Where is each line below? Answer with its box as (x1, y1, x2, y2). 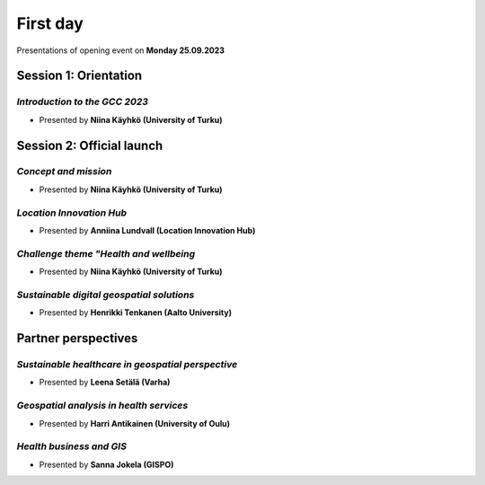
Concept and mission (16, 165, 112, 178)
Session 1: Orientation (16, 68, 143, 84)
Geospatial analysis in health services (16, 400, 189, 412)
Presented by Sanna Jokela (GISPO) (39, 459, 174, 470)
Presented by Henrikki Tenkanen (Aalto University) (39, 307, 233, 318)
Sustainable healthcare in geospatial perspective (16, 358, 238, 371)
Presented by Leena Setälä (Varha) (39, 377, 171, 388)
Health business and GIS (16, 440, 128, 453)
